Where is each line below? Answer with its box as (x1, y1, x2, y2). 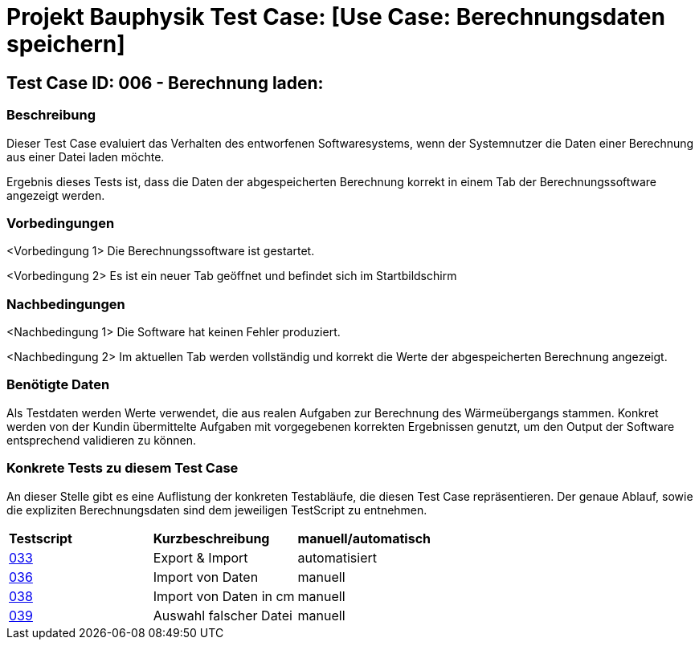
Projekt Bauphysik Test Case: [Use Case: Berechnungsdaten (6, 3, 665, 30)
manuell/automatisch (297, 530, 431, 546)
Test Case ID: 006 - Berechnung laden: (6, 72, 324, 93)
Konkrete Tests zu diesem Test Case (6, 460, 239, 477)
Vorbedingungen (6, 214, 115, 231)
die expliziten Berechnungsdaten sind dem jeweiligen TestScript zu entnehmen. (6, 502, 427, 517)
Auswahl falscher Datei (153, 607, 292, 624)
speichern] (6, 30, 125, 58)
